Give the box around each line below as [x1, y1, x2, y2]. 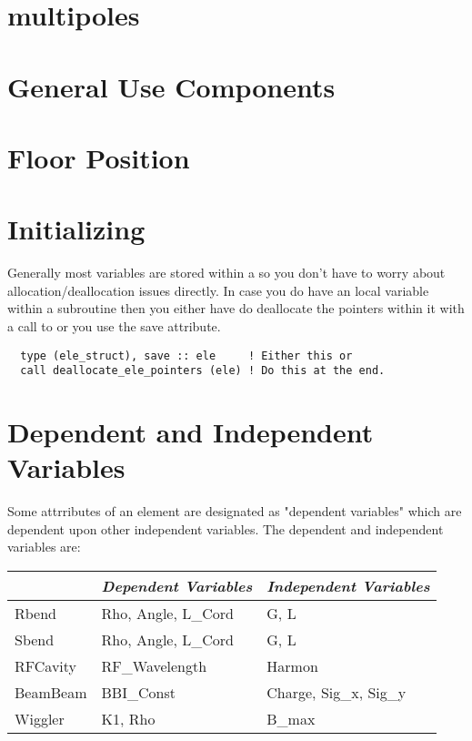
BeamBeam [15, 682, 87, 704]
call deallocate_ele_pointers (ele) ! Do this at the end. [20, 364, 386, 378]
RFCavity [15, 655, 77, 677]
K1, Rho [101, 708, 156, 730]
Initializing [7, 210, 146, 248]
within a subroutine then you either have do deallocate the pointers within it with [7, 299, 465, 318]
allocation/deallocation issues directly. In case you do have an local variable [7, 280, 429, 299]
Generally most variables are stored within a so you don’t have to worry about [7, 263, 446, 282]
